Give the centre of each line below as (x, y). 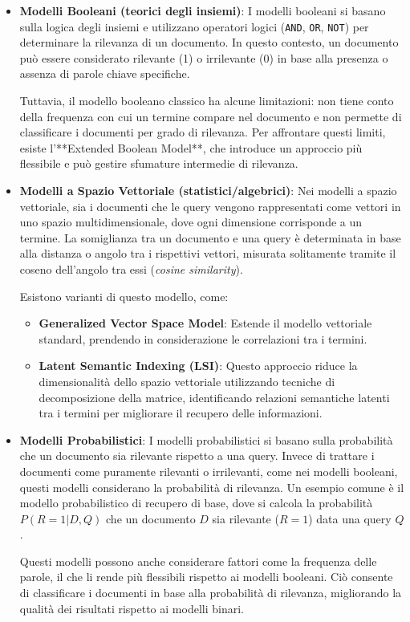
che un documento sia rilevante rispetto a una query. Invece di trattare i (197, 455)
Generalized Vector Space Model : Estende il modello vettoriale (205, 323)
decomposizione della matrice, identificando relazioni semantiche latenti (214, 397)
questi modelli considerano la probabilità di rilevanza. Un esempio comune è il (212, 487)
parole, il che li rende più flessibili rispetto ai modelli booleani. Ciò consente (206, 577)
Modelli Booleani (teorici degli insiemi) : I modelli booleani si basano (203, 10)
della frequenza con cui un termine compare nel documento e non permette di (211, 116)
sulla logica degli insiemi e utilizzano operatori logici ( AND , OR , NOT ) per (194, 26)
